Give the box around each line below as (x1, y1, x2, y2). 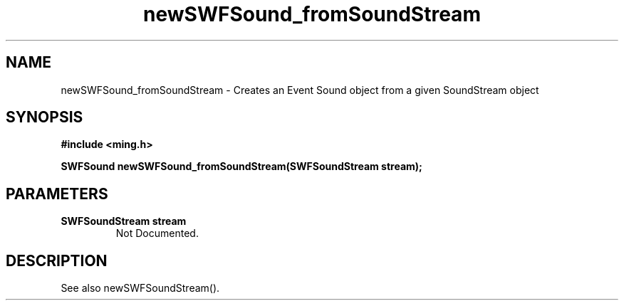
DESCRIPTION (6, 251, 108, 270)
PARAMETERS (6, 184, 108, 203)
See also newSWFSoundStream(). (61, 282, 220, 295)
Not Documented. (115, 227, 199, 240)
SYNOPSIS (6, 108, 83, 127)
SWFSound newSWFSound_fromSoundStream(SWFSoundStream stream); (61, 160, 422, 173)
